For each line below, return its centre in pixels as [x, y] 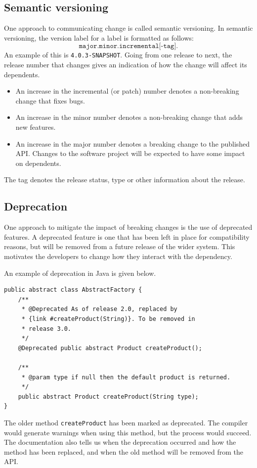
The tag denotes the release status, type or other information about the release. [125, 180]
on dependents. [38, 163]
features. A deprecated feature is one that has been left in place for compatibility [127, 236]
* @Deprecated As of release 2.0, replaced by [99, 309]
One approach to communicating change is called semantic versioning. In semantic [128, 28]
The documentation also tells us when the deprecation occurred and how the [120, 442]
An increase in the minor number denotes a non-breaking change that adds [129, 117]
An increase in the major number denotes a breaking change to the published [133, 143]
